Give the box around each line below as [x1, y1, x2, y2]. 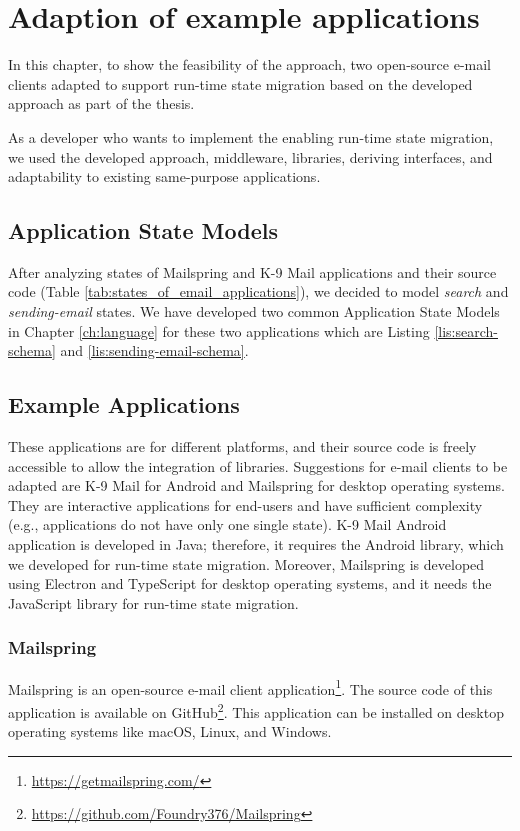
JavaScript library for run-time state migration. [8, 592, 299, 613]
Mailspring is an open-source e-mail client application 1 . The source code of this [8, 675, 493, 699]
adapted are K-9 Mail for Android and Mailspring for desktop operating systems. [8, 475, 505, 496]
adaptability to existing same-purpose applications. [8, 166, 321, 187]
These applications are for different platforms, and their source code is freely [8, 436, 477, 457]
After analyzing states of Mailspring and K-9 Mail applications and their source [8, 261, 497, 282]
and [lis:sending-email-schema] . [60, 340, 249, 361]
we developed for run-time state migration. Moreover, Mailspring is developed [8, 553, 485, 574]
